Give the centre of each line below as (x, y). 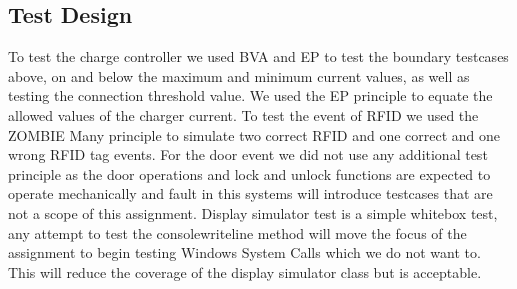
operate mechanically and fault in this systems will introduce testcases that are (250, 193)
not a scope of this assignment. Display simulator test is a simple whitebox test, (253, 212)
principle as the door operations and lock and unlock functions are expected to (249, 173)
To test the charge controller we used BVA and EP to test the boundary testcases (258, 56)
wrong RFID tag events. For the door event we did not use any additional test (248, 154)
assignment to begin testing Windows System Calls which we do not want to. (244, 252)
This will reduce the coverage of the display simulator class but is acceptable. (245, 271)
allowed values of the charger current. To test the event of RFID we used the (243, 114)
